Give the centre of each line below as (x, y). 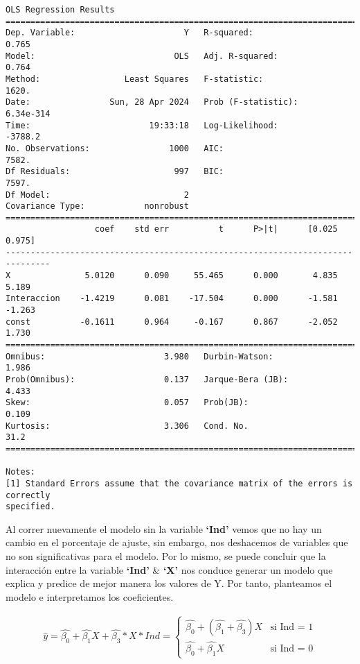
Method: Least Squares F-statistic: (135, 79)
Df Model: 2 (97, 195)
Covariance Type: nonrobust (97, 206)
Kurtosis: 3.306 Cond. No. (127, 426)
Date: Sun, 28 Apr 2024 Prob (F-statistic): (152, 102)
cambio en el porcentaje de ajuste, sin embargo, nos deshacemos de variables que (177, 542)
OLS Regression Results (60, 10)
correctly (28, 495)
